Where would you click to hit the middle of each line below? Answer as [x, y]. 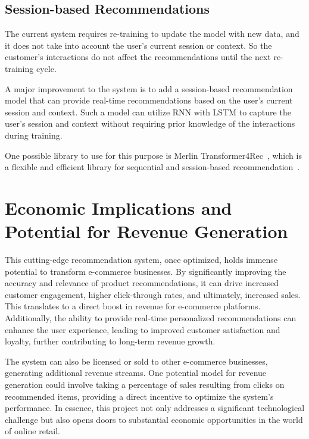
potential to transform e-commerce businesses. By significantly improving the [146, 271]
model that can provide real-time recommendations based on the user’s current [149, 100]
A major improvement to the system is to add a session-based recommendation [149, 88]
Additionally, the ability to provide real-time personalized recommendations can [151, 318]
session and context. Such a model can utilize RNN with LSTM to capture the [148, 112]
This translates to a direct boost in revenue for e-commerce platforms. [133, 306]
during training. [34, 135]
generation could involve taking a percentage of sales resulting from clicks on [145, 384]
